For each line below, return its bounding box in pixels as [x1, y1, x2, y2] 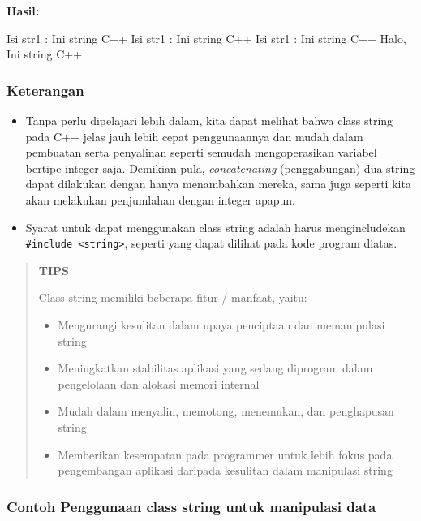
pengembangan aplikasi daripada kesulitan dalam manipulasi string [58, 462, 393, 479]
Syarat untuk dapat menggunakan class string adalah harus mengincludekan [25, 218, 406, 235]
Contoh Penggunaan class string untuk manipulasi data [6, 496, 376, 516]
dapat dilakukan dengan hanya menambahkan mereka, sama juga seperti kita [25, 175, 411, 192]
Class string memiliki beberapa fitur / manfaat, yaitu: [38, 289, 307, 306]
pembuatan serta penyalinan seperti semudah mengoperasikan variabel [25, 144, 377, 161]
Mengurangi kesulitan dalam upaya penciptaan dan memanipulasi [58, 316, 385, 333]
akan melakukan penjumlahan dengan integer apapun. [25, 191, 296, 208]
